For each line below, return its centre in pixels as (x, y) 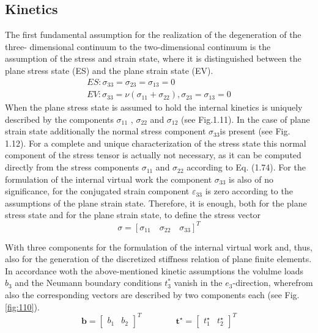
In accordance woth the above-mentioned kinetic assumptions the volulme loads (154, 270)
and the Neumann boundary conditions (88, 283)
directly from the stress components (72, 167)
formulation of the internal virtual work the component (109, 179)
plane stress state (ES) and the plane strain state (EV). (109, 70)
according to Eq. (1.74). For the (246, 167)
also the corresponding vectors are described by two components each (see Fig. (152, 294)
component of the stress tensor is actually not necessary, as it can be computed (153, 155)
